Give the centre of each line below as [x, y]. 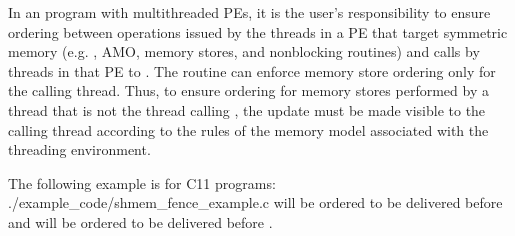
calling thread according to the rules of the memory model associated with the [248, 129]
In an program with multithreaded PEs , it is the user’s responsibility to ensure [249, 12]
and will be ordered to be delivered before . [140, 221]
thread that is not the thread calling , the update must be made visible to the [247, 109]
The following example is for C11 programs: [142, 182]
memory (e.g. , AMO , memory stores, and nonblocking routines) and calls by [244, 51]
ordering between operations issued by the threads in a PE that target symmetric [258, 31]
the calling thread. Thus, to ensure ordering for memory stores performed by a [248, 90]
